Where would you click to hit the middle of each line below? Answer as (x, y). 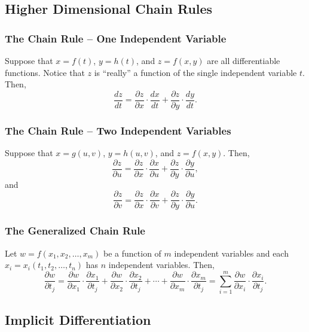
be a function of (132, 253)
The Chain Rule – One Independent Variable (116, 38)
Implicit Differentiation (78, 320)
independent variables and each (231, 253)
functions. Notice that (45, 72)
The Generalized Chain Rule (75, 231)
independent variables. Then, (161, 265)
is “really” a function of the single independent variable (195, 72)
